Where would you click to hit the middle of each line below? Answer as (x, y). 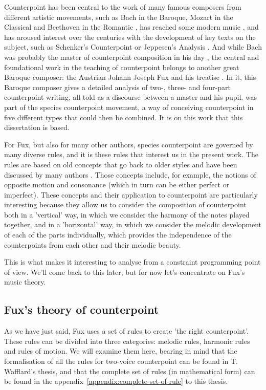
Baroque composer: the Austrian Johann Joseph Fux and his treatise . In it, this (130, 77)
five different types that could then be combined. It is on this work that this (124, 117)
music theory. (25, 282)
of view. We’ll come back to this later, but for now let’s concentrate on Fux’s (125, 272)
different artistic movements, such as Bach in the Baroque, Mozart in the (119, 17)
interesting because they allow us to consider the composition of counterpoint (125, 204)
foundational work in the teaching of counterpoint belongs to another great (122, 67)
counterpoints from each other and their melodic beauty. (93, 244)
